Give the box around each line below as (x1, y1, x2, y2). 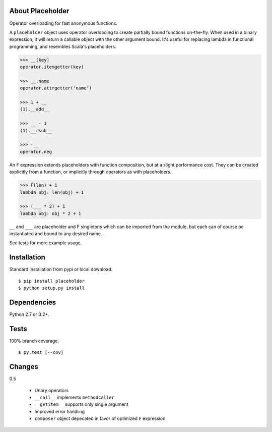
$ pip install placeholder (18, 278, 85, 284)
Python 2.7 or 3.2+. (9, 311, 50, 317)
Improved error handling (34, 408, 85, 414)
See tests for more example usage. (9, 240, 82, 246)
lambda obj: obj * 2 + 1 (20, 210, 82, 217)
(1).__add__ (20, 106, 50, 112)
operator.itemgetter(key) (20, 64, 84, 70)
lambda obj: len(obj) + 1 (20, 189, 84, 195)
